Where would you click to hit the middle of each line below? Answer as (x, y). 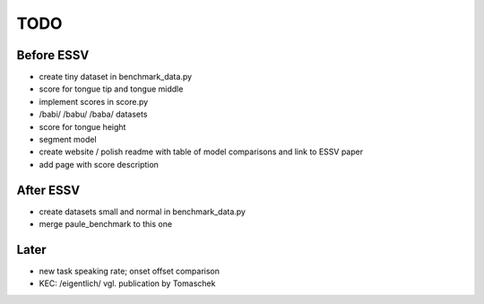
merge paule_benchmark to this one (106, 224)
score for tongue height (82, 126)
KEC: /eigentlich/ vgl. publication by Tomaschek (127, 283)
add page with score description (99, 164)
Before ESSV (53, 55)
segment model (68, 140)
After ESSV (48, 190)
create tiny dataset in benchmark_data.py (116, 77)
